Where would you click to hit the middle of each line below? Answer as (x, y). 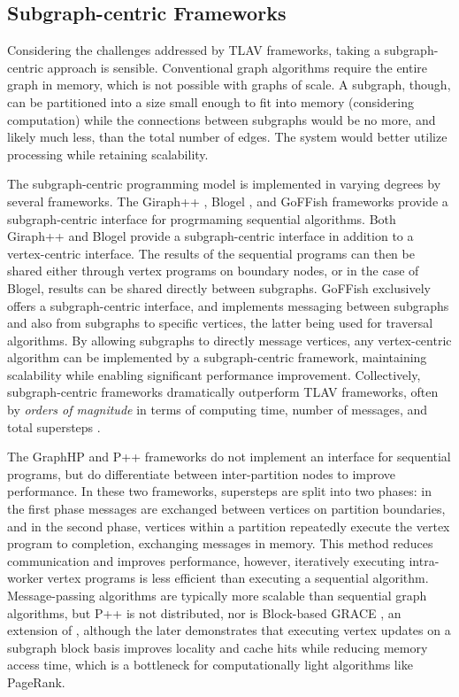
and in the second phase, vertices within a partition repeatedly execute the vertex (229, 526)
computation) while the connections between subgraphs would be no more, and (222, 119)
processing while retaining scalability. (108, 154)
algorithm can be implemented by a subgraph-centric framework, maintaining (217, 357)
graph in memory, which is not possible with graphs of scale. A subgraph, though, (229, 85)
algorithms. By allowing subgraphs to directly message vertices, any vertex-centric (229, 340)
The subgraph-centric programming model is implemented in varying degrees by (224, 184)
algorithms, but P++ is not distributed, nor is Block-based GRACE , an (204, 612)
